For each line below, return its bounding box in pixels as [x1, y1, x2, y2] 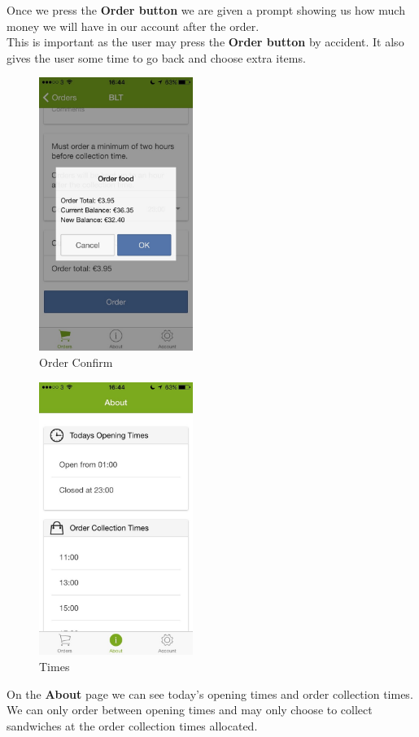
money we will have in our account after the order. [7, 17, 260, 34]
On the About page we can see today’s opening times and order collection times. [7, 685, 413, 702]
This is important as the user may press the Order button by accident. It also [7, 33, 404, 50]
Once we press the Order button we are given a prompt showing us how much [7, 2, 405, 18]
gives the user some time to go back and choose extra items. [7, 49, 306, 66]
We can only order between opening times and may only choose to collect [7, 701, 373, 718]
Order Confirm [39, 353, 113, 370]
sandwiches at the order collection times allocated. [7, 717, 258, 734]
